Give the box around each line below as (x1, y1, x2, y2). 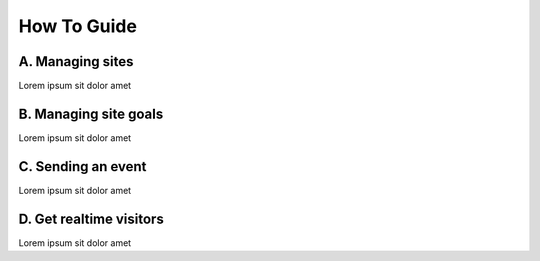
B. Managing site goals (18, 105, 164, 122)
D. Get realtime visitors (18, 210, 164, 227)
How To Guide (18, 15, 137, 37)
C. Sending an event (18, 158, 147, 175)
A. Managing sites (18, 53, 134, 70)
